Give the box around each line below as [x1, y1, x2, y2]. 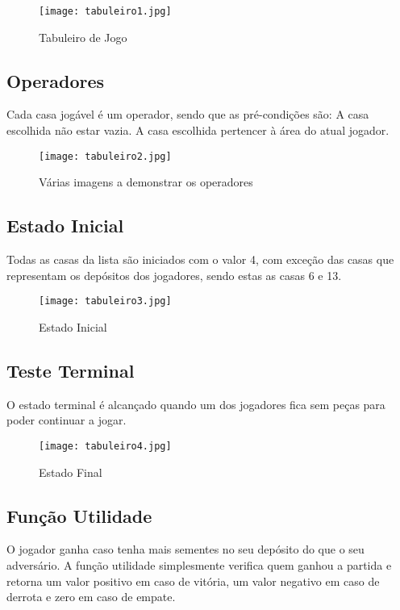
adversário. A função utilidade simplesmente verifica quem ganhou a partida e [6, 556, 392, 573]
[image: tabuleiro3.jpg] [39, 295, 172, 307]
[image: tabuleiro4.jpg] [39, 440, 172, 452]
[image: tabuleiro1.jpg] [39, 6, 172, 17]
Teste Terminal [6, 357, 135, 382]
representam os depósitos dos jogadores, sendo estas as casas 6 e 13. [6, 266, 342, 283]
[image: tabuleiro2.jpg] [39, 150, 172, 162]
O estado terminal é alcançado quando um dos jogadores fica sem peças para [6, 395, 385, 412]
